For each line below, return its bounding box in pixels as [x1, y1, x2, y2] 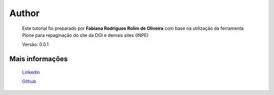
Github [22, 78, 37, 84]
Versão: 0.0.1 [22, 41, 49, 47]
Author [9, 8, 40, 19]
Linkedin [22, 69, 40, 75]
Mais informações [9, 55, 68, 63]
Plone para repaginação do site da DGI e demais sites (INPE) [22, 32, 149, 38]
